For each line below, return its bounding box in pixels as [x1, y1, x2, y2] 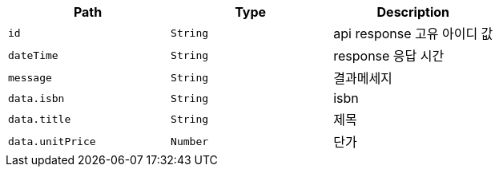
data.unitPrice [8, 135, 96, 147]
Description [376, 4, 449, 20]
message [8, 71, 52, 84]
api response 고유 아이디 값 [333, 26, 493, 41]
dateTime [8, 49, 58, 61]
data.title [8, 112, 71, 125]
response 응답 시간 [333, 48, 445, 64]
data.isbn [8, 92, 65, 104]
